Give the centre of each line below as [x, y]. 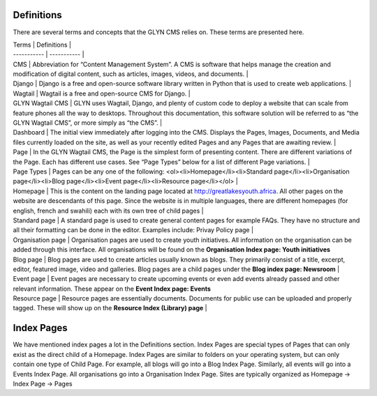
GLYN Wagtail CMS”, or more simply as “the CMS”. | [88, 123]
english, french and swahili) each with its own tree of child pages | [108, 211]
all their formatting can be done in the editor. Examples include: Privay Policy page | [133, 230]
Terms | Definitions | [42, 45]
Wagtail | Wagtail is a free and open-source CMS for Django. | [102, 93]
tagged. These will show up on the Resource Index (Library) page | [110, 308]
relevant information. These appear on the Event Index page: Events [112, 289]
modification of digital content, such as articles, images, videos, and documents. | [131, 74]
